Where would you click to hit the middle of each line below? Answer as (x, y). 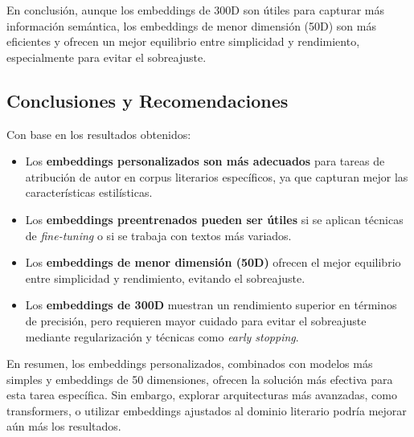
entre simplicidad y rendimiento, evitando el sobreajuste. (165, 278)
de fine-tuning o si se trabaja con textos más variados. (158, 235)
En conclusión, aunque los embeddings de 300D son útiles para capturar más (195, 10)
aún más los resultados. (64, 426)
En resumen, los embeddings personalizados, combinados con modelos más (190, 363)
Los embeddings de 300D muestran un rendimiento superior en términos (211, 305)
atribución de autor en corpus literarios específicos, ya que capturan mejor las (217, 176)
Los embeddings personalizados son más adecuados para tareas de (205, 161)
